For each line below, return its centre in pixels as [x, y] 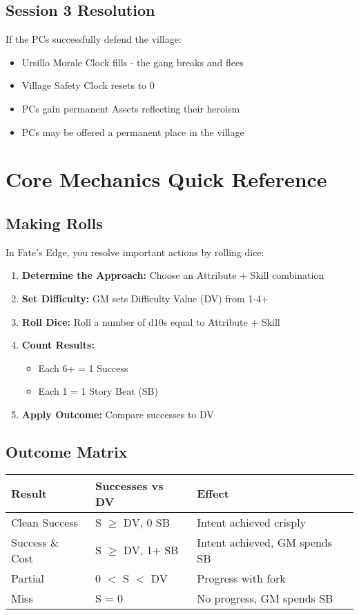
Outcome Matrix [67, 451]
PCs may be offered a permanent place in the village [133, 131]
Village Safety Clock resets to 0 [88, 85]
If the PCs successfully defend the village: [94, 39]
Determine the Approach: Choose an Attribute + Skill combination [173, 275]
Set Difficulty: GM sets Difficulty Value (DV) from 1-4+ [145, 298]
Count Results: [58, 345]
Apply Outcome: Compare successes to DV [118, 414]
